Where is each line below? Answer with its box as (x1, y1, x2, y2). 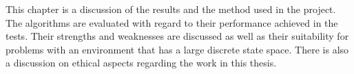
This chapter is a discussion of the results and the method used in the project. (6, 2, 336, 16)
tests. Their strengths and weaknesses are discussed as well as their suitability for (6, 29, 349, 43)
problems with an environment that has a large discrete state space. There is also (6, 42, 349, 56)
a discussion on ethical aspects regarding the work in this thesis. (6, 56, 277, 70)
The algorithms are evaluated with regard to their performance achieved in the (6, 15, 338, 29)
